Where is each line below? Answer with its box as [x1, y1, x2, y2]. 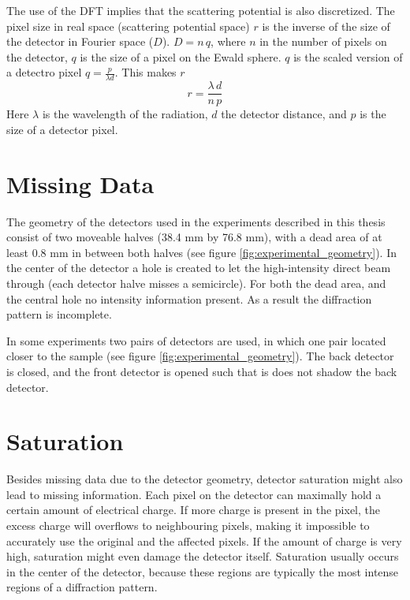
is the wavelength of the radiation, [42, 106, 208, 122]
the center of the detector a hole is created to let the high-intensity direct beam [6, 259, 391, 276]
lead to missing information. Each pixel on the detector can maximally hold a [6, 486, 382, 502]
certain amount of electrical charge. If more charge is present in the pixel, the [6, 501, 381, 518]
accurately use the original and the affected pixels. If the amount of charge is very [6, 532, 402, 549]
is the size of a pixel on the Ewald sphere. [80, 48, 281, 65]
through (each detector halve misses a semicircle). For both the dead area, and [6, 274, 386, 291]
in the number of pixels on [259, 33, 387, 50]
